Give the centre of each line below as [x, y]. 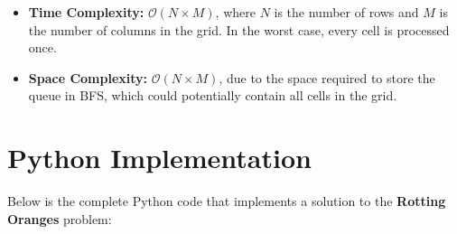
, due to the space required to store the [327, 77]
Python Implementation [159, 158]
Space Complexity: [88, 77]
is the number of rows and [346, 12]
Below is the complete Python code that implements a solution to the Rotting [227, 201]
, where [235, 12]
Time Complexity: [86, 12]
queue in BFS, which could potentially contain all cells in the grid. [213, 95]
